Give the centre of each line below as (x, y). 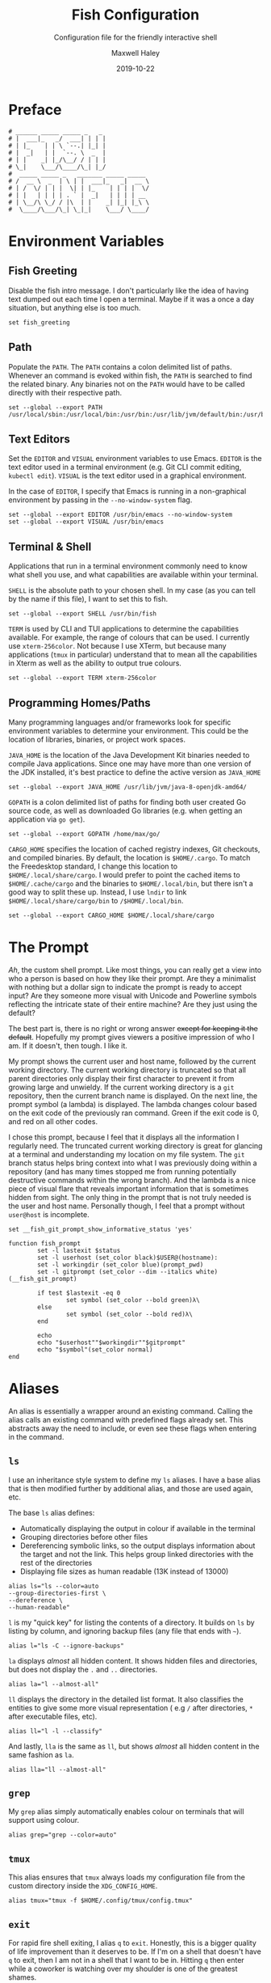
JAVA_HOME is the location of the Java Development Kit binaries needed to (129, 755)
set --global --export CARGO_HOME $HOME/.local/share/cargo (112, 915)
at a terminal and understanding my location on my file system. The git (127, 1154)
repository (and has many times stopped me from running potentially (122, 1171)
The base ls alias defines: (52, 1512)
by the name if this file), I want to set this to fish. (88, 599)
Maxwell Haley (135, 53)
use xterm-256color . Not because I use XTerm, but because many (118, 646)
